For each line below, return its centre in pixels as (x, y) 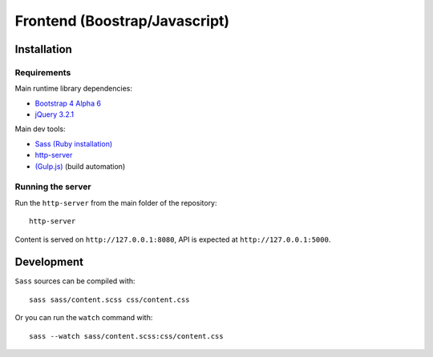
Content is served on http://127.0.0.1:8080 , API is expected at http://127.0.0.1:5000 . (173, 239)
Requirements (43, 72)
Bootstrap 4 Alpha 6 (68, 103)
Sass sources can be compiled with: (75, 281)
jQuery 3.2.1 (55, 114)
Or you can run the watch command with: (84, 318)
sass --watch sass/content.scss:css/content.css (126, 336)
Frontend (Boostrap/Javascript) (122, 21)
